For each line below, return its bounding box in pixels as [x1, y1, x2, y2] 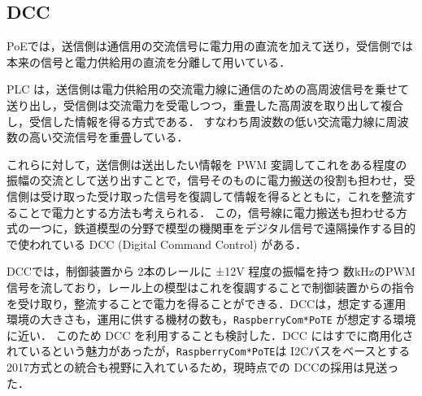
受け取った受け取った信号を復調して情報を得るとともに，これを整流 [40, 187, 404, 204]
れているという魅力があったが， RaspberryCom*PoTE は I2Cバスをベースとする [7, 342, 411, 359]
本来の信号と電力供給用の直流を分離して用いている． [7, 53, 291, 70]
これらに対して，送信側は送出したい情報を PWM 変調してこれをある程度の [7, 155, 407, 172]
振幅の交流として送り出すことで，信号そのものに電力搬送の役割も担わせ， [7, 172, 404, 189]
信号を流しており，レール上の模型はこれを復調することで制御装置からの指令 [7, 278, 415, 295]
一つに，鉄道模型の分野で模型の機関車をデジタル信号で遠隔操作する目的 [28, 220, 416, 237]
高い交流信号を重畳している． [28, 128, 189, 146]
